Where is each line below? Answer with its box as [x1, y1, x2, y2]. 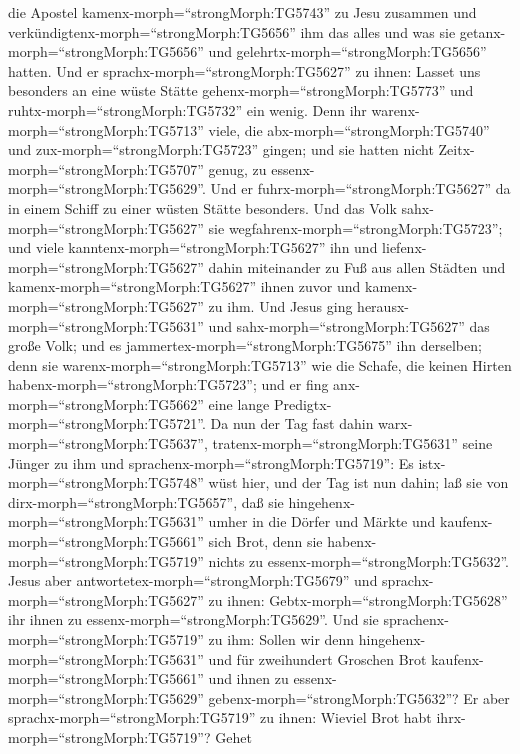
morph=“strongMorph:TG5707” [8, 158, 204, 179]
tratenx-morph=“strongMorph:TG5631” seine [212, 433, 493, 454]
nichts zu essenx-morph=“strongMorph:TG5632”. [208, 550, 509, 571]
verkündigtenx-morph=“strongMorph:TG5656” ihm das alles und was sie [8, 21, 456, 42]
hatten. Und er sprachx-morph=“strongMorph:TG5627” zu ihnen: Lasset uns [8, 60, 481, 81]
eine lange [208, 393, 270, 414]
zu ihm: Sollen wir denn [208, 629, 355, 649]
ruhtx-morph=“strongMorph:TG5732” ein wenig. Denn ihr [8, 99, 367, 120]
